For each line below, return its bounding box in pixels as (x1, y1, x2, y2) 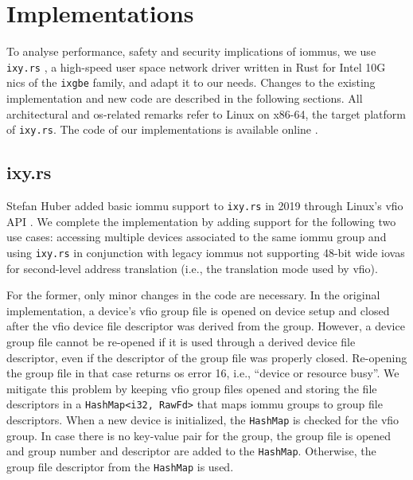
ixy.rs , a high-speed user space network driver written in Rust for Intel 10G (6, 58, 386, 75)
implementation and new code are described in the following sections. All (6, 90, 363, 107)
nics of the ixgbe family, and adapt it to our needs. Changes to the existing (6, 74, 376, 91)
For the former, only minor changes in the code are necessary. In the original (6, 287, 380, 303)
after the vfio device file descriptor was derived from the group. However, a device (6, 318, 405, 334)
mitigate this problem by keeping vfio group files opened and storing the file (6, 380, 377, 396)
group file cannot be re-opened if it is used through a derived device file (6, 333, 356, 349)
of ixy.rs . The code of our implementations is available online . (6, 121, 318, 138)
